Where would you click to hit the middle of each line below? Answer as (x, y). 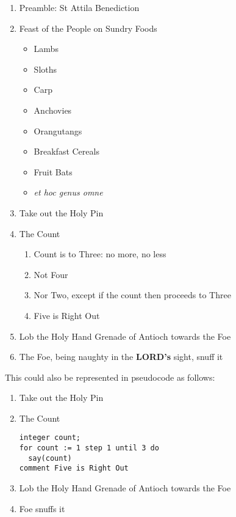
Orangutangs (58, 130)
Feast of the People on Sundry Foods (88, 28)
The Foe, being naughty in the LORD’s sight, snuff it (121, 357)
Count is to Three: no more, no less (100, 254)
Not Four (51, 274)
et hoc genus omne (68, 192)
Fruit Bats (53, 171)
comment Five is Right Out (74, 468)
